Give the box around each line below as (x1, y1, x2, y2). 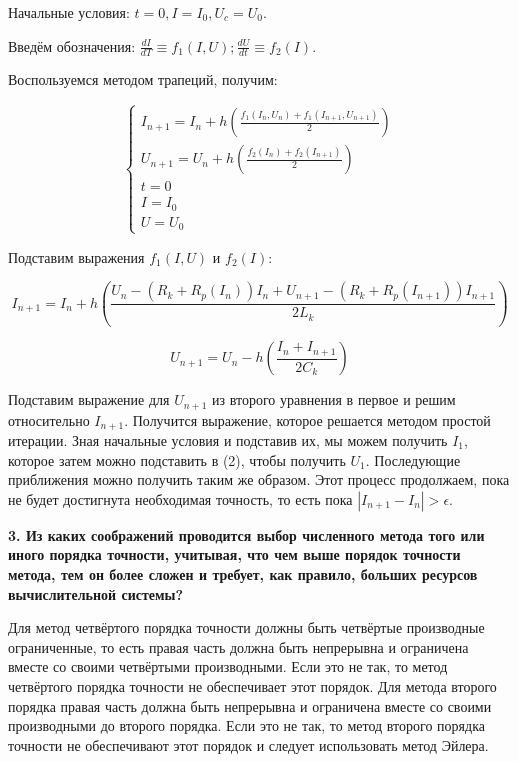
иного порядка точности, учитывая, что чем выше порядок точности (8, 544, 461, 565)
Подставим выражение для (8, 389, 170, 410)
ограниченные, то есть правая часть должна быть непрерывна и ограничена (8, 636, 469, 657)
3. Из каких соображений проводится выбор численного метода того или (8, 524, 485, 545)
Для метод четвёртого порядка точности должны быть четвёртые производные (8, 617, 485, 638)
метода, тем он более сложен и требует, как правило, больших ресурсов (8, 563, 478, 584)
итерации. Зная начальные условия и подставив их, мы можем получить (8, 430, 448, 451)
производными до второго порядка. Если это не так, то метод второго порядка (8, 715, 485, 736)
